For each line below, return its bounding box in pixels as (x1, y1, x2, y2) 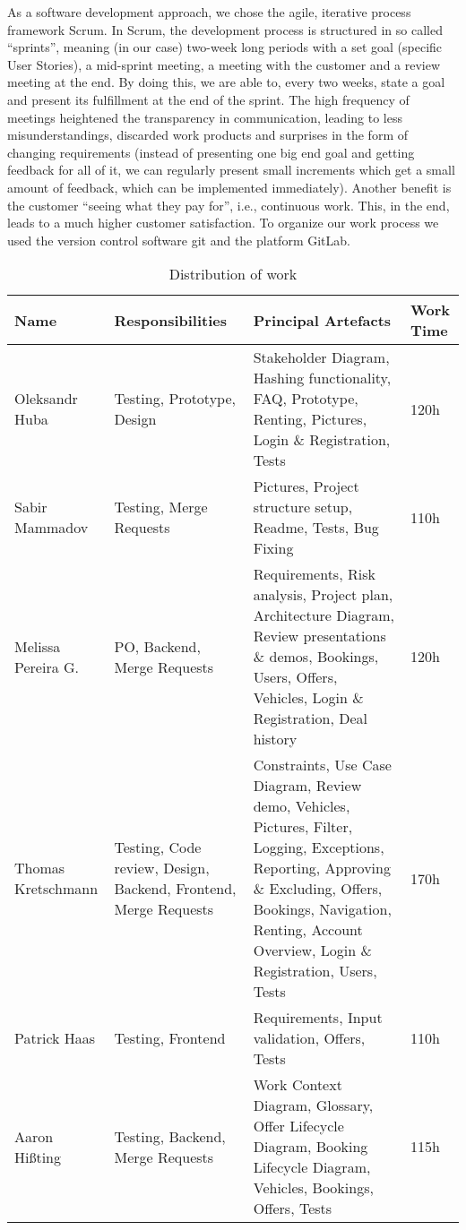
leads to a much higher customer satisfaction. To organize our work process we (7, 213, 439, 232)
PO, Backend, (114, 635, 201, 657)
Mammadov (14, 517, 89, 538)
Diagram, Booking (253, 1136, 368, 1157)
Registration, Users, (253, 960, 377, 982)
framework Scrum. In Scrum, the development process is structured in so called (7, 20, 443, 39)
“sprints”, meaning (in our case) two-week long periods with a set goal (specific (7, 38, 443, 56)
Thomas (14, 857, 65, 879)
